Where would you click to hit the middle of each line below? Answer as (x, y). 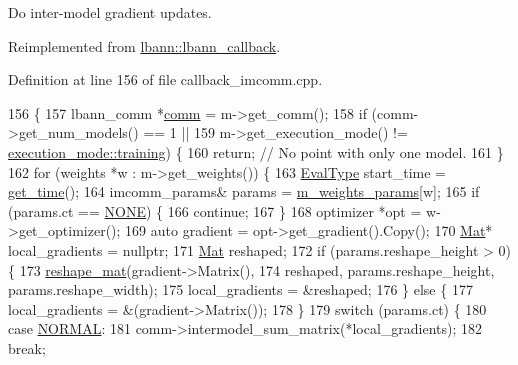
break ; (27, 347)
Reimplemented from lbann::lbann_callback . (144, 45)
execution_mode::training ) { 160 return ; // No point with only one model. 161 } (256, 151)
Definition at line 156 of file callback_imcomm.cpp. (165, 79)
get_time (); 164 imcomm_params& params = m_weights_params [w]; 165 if (244, 191)
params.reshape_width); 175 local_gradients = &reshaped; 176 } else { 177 (240, 289)
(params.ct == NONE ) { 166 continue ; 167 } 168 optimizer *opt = (215, 210)
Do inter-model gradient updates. (110, 12)
